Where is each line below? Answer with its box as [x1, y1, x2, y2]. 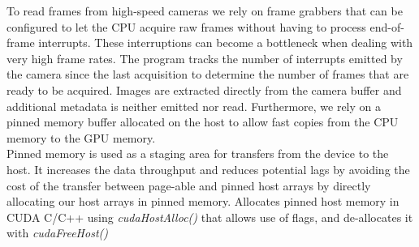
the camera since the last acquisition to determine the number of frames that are [6, 66, 409, 83]
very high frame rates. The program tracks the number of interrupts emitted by [6, 49, 403, 66]
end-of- [369, 18, 404, 35]
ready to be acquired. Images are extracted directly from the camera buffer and [6, 81, 402, 98]
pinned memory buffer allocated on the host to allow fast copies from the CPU [6, 113, 399, 130]
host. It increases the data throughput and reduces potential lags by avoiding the [6, 160, 410, 177]
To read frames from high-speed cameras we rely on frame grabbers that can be [6, 2, 403, 19]
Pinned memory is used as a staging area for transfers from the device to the [6, 145, 389, 162]
